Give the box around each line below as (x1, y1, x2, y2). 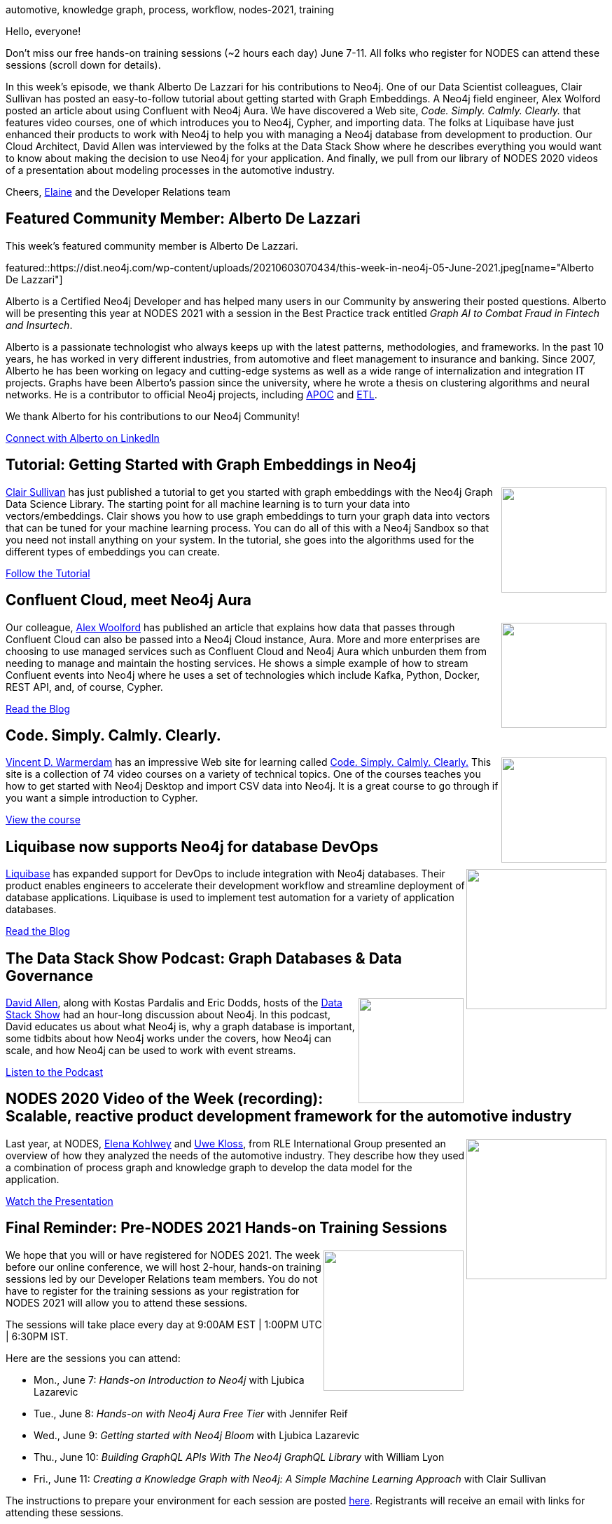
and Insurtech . (6, 318, 73, 331)
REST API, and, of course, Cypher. (6, 680, 163, 693)
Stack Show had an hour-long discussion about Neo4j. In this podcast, (6, 1009, 331, 1021)
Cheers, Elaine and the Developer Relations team (6, 186, 231, 198)
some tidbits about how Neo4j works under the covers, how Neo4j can (6, 1032, 331, 1045)
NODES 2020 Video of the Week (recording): (6, 1090, 324, 1108)
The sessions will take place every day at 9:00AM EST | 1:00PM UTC (6, 1318, 322, 1330)
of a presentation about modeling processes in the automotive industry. (6, 164, 335, 176)
